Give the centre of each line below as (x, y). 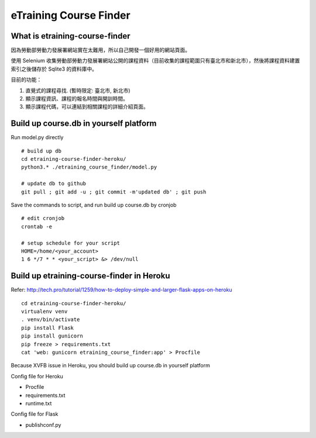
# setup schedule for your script (71, 243)
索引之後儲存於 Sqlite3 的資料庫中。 (54, 69)
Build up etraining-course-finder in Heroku (90, 276)
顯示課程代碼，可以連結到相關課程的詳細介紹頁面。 (87, 107)
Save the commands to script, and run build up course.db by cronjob (94, 205)
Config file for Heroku (37, 376)
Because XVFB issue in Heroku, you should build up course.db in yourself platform (110, 365)
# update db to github (54, 184)
